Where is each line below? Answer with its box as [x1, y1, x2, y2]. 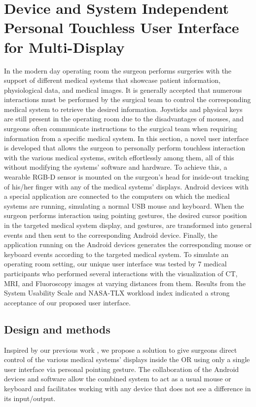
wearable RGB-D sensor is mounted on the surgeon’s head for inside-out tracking [4, 172, 249, 182]
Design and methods [4, 321, 110, 336]
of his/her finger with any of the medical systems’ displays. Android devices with [4, 181, 249, 191]
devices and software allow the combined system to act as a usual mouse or [4, 373, 231, 384]
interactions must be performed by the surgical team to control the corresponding [4, 94, 251, 105]
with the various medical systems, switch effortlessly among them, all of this [4, 152, 234, 162]
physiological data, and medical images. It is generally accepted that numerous [4, 84, 242, 95]
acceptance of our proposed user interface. [4, 297, 131, 307]
